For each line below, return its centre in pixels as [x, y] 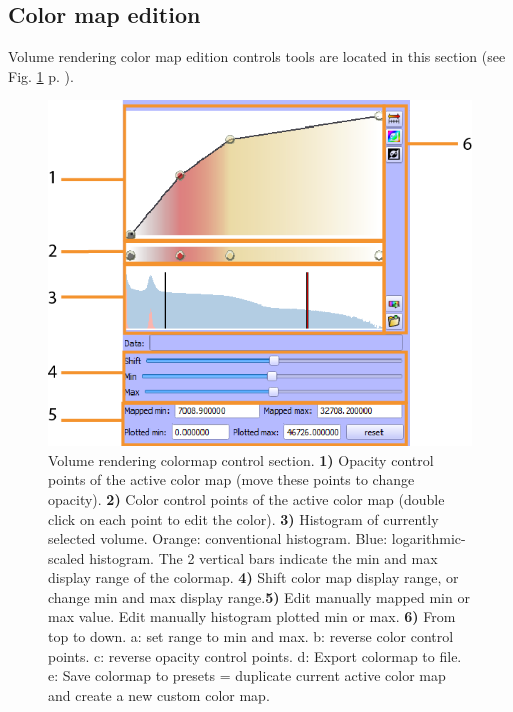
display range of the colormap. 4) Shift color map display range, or [253, 577]
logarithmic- [428, 538]
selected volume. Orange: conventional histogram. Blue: [218, 538]
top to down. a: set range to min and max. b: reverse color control [251, 636]
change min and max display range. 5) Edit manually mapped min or [259, 596]
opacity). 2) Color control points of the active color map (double [246, 498]
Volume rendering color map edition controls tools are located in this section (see [257, 56]
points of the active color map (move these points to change [231, 479]
